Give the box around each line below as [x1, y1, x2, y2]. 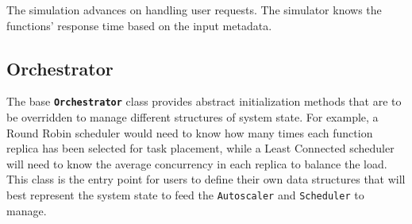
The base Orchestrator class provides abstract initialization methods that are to [6, 93, 402, 110]
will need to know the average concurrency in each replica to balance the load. [6, 155, 387, 172]
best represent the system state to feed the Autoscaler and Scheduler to [6, 187, 364, 203]
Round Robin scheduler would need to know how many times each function [6, 124, 373, 141]
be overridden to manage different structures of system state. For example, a [6, 109, 379, 126]
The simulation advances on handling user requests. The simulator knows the [6, 2, 382, 17]
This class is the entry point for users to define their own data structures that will [6, 171, 406, 187]
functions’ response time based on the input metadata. [6, 17, 272, 33]
